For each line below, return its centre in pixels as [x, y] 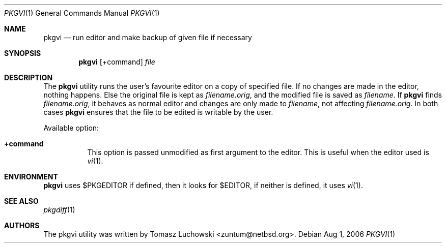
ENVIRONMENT [31, 177]
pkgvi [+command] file [117, 62]
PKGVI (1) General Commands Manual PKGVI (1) [82, 13]
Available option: [71, 128]
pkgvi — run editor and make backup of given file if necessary [148, 37]
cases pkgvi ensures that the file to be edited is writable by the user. [158, 112]
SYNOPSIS [23, 53]
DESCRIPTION [29, 78]
